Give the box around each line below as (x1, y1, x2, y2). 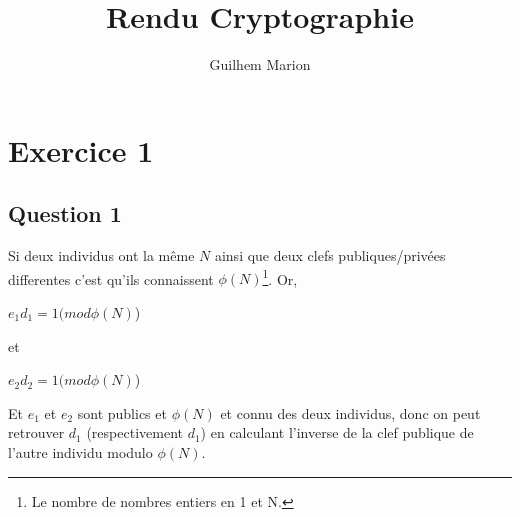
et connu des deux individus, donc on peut (220, 402, 481, 423)
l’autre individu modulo (8, 441, 153, 462)
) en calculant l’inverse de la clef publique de (200, 422, 474, 443)
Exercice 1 (8, 129, 154, 170)
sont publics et (77, 402, 167, 423)
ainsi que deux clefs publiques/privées (214, 245, 446, 266)
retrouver (8, 422, 65, 443)
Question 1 (8, 198, 122, 229)
